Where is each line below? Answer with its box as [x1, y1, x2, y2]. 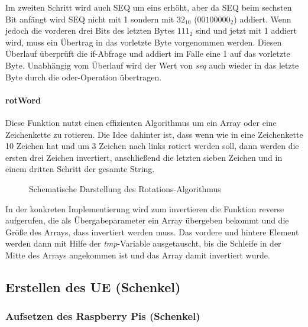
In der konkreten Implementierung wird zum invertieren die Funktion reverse [5, 202, 284, 215]
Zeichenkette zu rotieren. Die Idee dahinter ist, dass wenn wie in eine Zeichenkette [5, 128, 303, 140]
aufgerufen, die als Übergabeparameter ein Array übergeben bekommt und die [5, 214, 289, 226]
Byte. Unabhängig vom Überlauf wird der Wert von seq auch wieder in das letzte [5, 59, 299, 71]
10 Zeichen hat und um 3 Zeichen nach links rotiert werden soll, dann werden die [5, 140, 299, 152]
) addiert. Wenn [234, 12, 291, 25]
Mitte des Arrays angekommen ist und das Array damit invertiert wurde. [5, 248, 270, 261]
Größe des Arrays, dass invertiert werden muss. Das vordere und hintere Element [5, 225, 299, 238]
